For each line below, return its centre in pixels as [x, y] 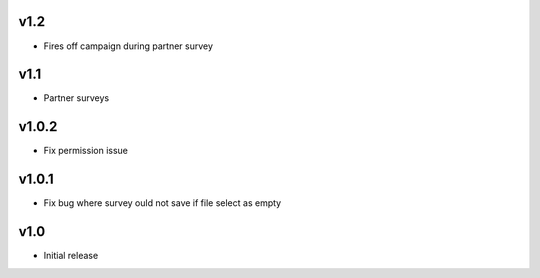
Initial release [71, 256]
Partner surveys [76, 98]
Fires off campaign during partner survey [128, 46]
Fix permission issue [86, 151]
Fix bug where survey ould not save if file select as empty [162, 203]
